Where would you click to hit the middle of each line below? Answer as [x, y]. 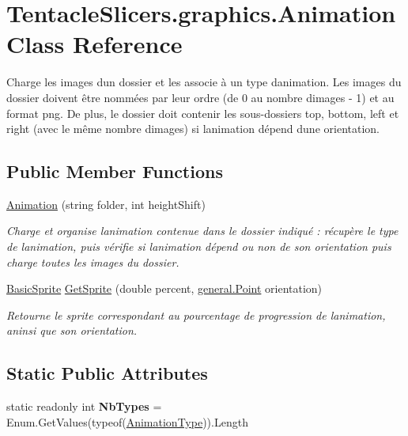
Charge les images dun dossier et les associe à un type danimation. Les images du [204, 82]
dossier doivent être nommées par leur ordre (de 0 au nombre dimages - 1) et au [200, 97]
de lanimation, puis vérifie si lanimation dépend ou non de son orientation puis [199, 246]
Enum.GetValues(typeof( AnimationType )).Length [127, 421]
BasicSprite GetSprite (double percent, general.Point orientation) [164, 288]
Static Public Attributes [107, 373]
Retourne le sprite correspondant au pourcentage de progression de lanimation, [196, 315]
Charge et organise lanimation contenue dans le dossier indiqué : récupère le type [202, 231]
